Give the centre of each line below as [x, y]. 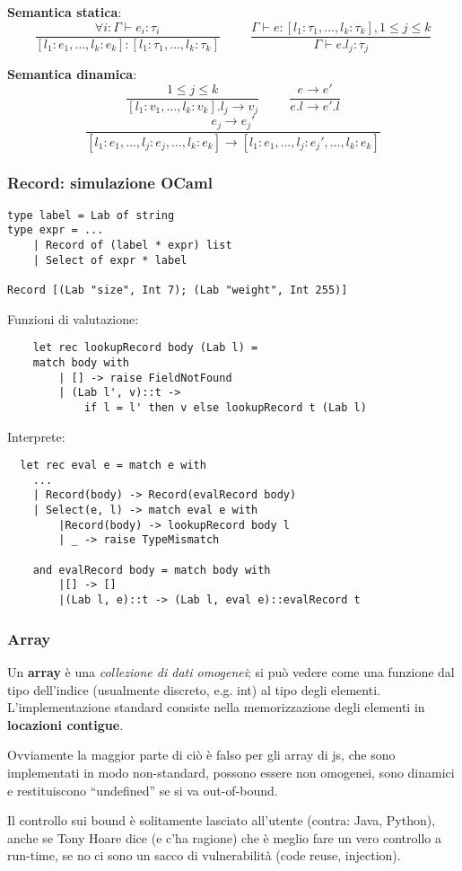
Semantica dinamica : [72, 74]
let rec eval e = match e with [113, 466]
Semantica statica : [65, 12]
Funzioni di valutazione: [73, 318]
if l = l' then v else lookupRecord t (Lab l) [225, 407]
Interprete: [36, 436]
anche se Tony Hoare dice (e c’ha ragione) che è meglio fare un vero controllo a [224, 837]
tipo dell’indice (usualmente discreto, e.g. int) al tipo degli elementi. [194, 689]
